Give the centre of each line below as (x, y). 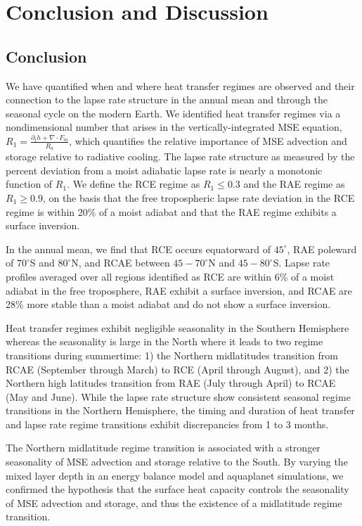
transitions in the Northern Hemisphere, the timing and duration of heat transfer (180, 410)
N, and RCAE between (121, 263)
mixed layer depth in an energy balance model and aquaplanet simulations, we (175, 475)
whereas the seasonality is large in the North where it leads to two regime (164, 341)
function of (29, 184)
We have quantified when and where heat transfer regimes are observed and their (180, 85)
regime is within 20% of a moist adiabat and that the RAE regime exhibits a (171, 211)
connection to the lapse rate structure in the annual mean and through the (167, 100)
